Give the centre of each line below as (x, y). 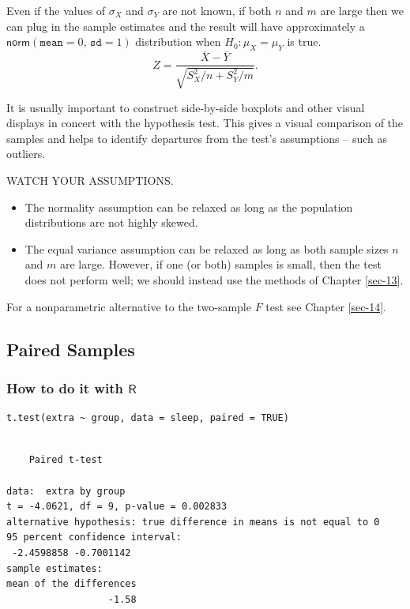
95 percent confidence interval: (94, 538)
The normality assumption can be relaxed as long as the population (189, 207)
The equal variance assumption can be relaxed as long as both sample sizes (207, 248)
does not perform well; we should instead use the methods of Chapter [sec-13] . (214, 280)
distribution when (178, 41)
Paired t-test (66, 460)
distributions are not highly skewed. (111, 222)
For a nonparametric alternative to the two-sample (129, 306)
